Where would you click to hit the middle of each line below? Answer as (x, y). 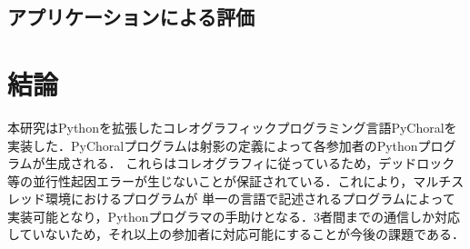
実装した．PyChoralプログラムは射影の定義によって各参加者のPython (213, 145)
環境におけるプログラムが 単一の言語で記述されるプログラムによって (250, 199)
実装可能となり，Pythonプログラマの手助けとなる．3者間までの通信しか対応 (234, 216)
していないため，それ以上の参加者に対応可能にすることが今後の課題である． (236, 234)
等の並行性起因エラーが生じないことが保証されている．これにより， (210, 180)
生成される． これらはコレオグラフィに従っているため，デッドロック (250, 163)
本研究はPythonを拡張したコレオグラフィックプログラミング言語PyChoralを (232, 127)
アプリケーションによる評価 (131, 17)
